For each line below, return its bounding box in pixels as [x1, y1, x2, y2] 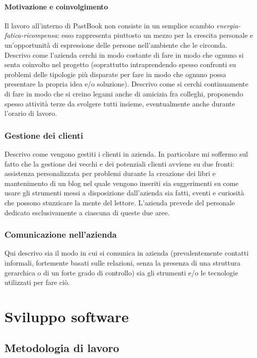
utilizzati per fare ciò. [4, 277, 70, 287]
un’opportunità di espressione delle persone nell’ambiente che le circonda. [4, 39, 227, 50]
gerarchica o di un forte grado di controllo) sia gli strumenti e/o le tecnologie [4, 267, 238, 277]
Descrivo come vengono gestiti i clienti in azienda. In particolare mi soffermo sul [4, 148, 248, 159]
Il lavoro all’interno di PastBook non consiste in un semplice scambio [4, 20, 214, 30]
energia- [216, 20, 241, 30]
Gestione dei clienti [4, 129, 83, 141]
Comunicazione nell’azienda [4, 228, 117, 241]
